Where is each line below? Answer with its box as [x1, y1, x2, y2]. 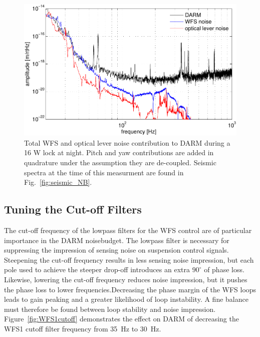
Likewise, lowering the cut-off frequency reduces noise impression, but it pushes [4, 274, 247, 284]
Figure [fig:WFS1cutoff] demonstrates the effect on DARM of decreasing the [4, 313, 239, 324]
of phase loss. [204, 264, 244, 275]
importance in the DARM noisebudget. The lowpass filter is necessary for [4, 235, 229, 245]
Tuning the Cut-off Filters [4, 201, 142, 217]
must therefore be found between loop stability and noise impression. [4, 303, 216, 314]
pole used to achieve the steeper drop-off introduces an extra [4, 264, 190, 275]
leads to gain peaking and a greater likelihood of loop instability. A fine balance [4, 294, 248, 304]
